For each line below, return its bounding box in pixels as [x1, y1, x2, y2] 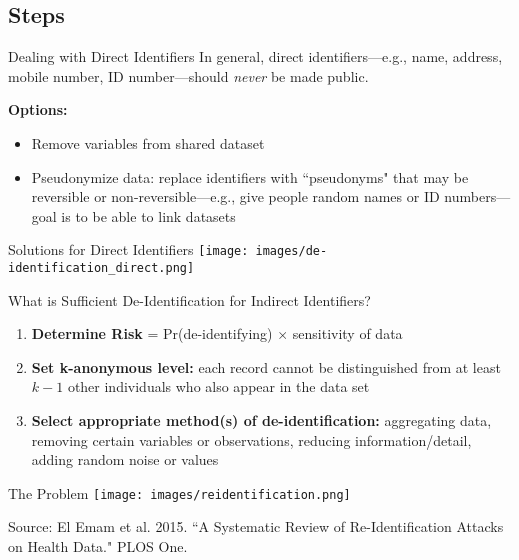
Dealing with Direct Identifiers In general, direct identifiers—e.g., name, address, [8, 46, 503, 67]
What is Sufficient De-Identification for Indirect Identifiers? [8, 289, 371, 310]
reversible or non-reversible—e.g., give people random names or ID [31, 186, 440, 207]
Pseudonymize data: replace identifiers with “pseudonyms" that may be [31, 166, 469, 187]
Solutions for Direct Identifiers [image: [8, 239, 249, 260]
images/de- [255, 244, 328, 259]
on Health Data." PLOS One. [8, 536, 188, 557]
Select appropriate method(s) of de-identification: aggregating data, [31, 410, 492, 431]
